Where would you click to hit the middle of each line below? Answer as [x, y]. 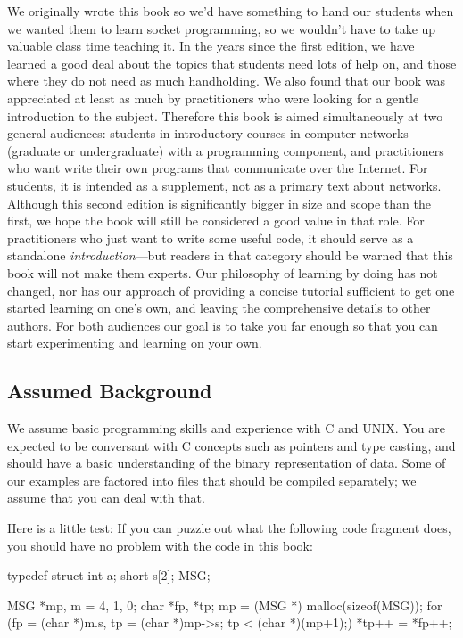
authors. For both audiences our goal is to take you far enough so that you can [223, 325]
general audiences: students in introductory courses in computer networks [208, 133]
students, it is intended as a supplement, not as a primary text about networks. [224, 185]
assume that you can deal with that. [106, 498]
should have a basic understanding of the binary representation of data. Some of [227, 463]
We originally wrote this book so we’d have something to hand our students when [231, 11]
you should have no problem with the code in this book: [160, 545]
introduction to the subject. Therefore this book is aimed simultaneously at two [225, 115]
